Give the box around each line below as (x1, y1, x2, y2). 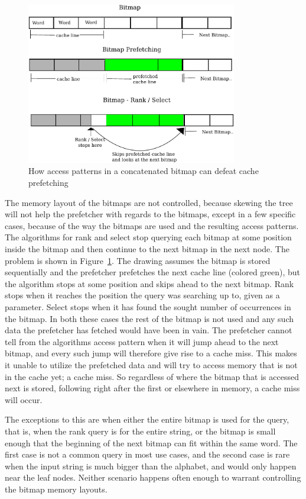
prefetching (28, 176, 69, 189)
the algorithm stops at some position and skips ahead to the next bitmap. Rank (5, 277, 294, 289)
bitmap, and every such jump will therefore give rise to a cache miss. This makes (5, 347, 297, 359)
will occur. (5, 393, 43, 405)
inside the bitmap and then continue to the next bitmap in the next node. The (5, 243, 289, 255)
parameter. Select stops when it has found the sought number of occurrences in (5, 301, 291, 313)
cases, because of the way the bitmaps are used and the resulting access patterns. (5, 219, 299, 231)
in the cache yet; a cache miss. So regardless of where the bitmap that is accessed (5, 370, 299, 382)
